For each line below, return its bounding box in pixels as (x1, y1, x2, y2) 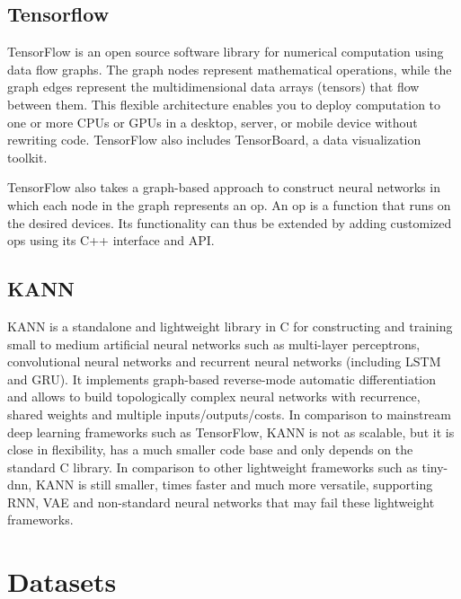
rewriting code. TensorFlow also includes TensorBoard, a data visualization (7, 130, 421, 149)
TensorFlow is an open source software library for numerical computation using (7, 42, 444, 61)
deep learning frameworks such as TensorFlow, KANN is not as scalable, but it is (7, 422, 455, 441)
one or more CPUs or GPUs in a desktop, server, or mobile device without (7, 112, 418, 131)
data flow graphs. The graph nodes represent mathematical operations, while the (7, 59, 452, 78)
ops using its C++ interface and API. (7, 231, 215, 250)
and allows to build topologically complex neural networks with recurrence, (7, 387, 421, 406)
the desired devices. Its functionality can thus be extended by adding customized (7, 213, 452, 232)
